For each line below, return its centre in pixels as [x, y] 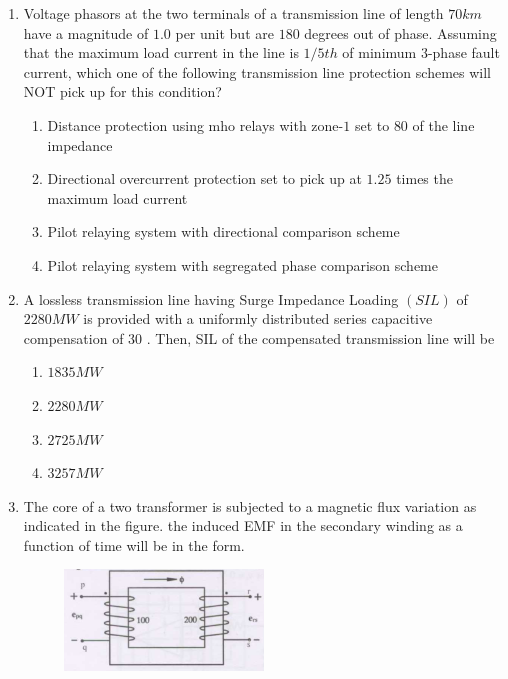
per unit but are [224, 32]
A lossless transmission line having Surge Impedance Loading [211, 298]
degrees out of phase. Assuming [400, 32]
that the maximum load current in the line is [161, 52]
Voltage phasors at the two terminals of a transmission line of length [233, 13]
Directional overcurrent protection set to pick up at [204, 178]
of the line [443, 124]
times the [424, 178]
